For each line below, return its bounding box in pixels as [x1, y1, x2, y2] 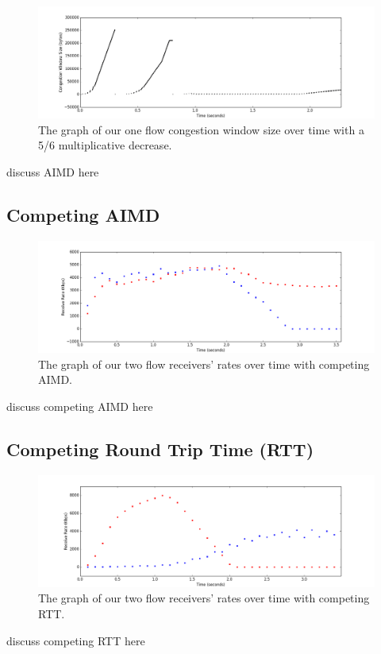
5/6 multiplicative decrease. [38, 137, 172, 153]
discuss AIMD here [6, 163, 99, 180]
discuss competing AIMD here [6, 397, 153, 414]
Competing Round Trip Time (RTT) [6, 436, 314, 461]
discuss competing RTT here [6, 632, 145, 648]
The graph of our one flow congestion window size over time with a [38, 121, 364, 137]
